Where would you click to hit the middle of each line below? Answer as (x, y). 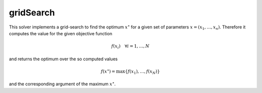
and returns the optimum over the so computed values (63, 59)
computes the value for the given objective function (61, 33)
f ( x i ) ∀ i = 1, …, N (131, 47)
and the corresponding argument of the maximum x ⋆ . (62, 84)
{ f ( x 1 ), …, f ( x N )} (142, 72)
